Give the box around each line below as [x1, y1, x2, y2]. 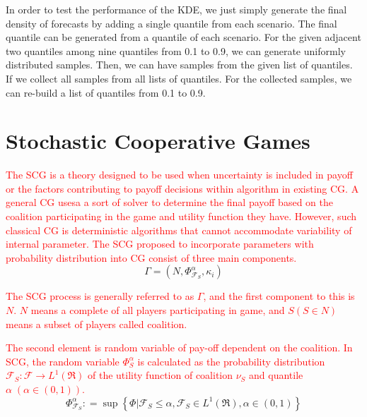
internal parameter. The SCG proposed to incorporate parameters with [6, 236, 314, 251]
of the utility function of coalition [88, 368, 233, 382]
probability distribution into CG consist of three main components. [6, 250, 297, 265]
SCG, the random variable [6, 353, 120, 368]
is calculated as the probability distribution [137, 353, 325, 368]
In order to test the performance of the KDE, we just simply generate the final [6, 2, 347, 16]
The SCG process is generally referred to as [6, 289, 194, 303]
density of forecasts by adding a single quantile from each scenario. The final [6, 16, 337, 30]
